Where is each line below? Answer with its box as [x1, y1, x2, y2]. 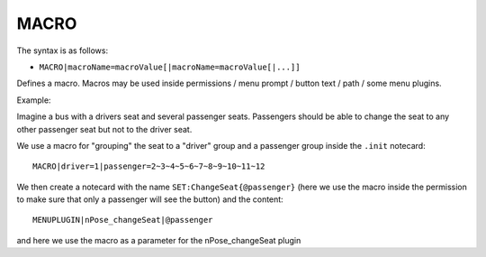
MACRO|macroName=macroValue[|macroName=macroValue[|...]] [39, 61, 301, 72]
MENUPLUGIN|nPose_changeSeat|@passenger [32, 215, 213, 225]
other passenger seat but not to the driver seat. [16, 124, 193, 134]
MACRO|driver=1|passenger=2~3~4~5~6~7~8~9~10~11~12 [32, 161, 265, 171]
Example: [16, 95, 51, 106]
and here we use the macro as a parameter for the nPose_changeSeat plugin [16, 234, 301, 245]
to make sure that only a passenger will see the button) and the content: [16, 194, 283, 205]
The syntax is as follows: [16, 45, 108, 56]
